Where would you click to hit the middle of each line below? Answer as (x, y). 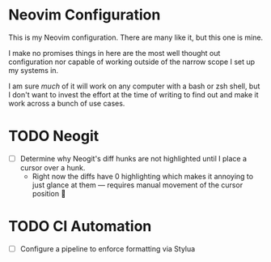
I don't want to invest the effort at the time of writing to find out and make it (133, 94)
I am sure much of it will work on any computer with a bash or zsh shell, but (134, 86)
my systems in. (34, 70)
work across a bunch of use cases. (67, 103)
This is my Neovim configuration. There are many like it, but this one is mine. (136, 37)
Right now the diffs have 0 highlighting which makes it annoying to (142, 176)
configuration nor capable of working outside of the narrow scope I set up (132, 62)
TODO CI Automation (80, 227)
